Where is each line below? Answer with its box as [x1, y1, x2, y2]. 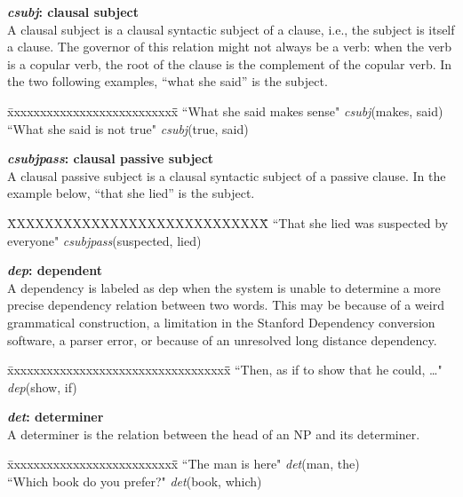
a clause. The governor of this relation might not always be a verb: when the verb [7, 37, 452, 56]
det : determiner [7, 407, 104, 426]
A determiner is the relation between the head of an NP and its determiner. [7, 424, 420, 443]
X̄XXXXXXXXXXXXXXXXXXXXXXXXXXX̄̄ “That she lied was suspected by [7, 213, 449, 232]
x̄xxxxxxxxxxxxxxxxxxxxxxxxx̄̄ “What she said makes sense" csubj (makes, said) [7, 101, 443, 120]
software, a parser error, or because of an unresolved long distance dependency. [7, 330, 437, 349]
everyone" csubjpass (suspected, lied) [7, 231, 202, 249]
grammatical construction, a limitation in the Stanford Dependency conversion [7, 312, 435, 331]
